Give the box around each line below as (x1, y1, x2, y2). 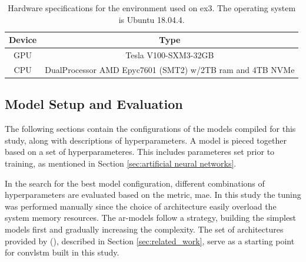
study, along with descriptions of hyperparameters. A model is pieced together (5, 134, 287, 146)
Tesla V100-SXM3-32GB (125, 49, 214, 61)
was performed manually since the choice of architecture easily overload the (5, 200, 277, 212)
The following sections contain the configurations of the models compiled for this (5, 122, 296, 135)
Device (9, 34, 37, 46)
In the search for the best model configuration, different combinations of (5, 177, 265, 189)
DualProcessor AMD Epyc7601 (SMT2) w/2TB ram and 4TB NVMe (45, 63, 295, 75)
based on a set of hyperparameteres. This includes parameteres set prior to (5, 145, 275, 158)
